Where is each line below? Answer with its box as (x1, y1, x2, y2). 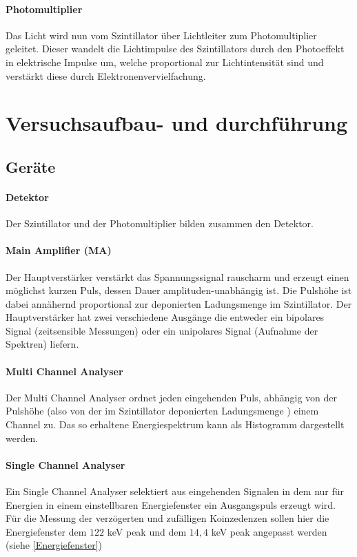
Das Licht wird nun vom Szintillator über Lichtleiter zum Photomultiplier (6, 28, 317, 42)
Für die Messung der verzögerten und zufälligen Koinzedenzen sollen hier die (6, 511, 329, 525)
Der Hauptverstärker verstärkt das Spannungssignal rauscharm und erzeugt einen (6, 269, 349, 284)
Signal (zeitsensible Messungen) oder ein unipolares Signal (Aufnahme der (6, 323, 318, 337)
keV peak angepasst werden (211, 524, 327, 538)
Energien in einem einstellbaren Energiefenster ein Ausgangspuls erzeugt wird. (6, 497, 336, 512)
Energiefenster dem (6, 524, 87, 538)
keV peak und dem (107, 524, 187, 538)
